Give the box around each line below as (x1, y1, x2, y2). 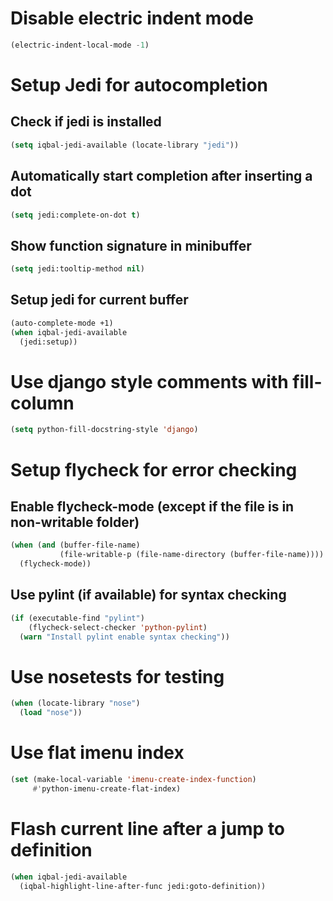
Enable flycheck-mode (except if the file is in (10, 498, 295, 515)
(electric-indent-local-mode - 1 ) (10, 40, 150, 50)
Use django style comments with (10, 370, 289, 393)
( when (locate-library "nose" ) (10, 698, 141, 709)
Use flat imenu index (10, 742, 185, 764)
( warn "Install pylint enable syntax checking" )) (19, 632, 230, 642)
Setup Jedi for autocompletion (10, 74, 269, 96)
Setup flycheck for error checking (10, 458, 298, 481)
